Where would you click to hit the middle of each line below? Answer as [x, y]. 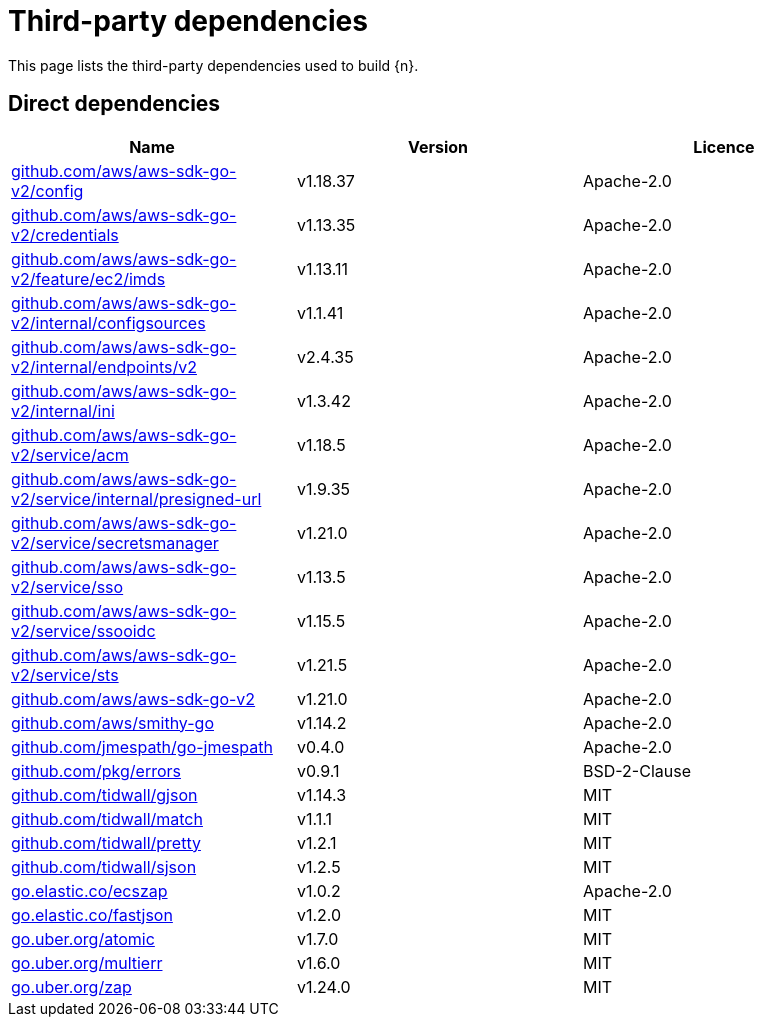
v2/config [47, 190]
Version [438, 146]
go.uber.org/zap [71, 986]
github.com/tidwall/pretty [106, 842]
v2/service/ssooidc [83, 630]
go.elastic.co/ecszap [89, 890]
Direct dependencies [114, 104]
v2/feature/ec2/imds [88, 278]
